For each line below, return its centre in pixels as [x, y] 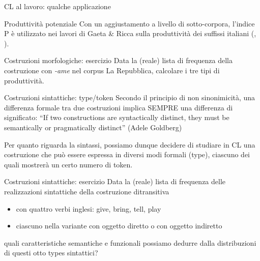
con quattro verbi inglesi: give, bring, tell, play [89, 208]
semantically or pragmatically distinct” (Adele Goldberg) [93, 127]
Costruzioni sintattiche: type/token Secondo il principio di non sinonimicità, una [130, 97]
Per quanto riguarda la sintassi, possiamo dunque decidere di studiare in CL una [130, 144]
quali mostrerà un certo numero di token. [68, 164]
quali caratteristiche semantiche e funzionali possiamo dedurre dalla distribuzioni [130, 242]
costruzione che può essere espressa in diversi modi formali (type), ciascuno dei [127, 154]
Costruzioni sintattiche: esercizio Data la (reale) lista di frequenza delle [115, 181]
